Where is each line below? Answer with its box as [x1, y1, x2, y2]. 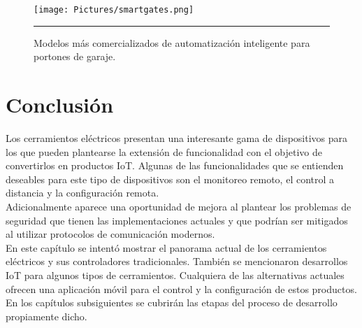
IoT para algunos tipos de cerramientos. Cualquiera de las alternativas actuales [6, 267, 345, 282]
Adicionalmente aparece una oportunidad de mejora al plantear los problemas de [6, 199, 352, 213]
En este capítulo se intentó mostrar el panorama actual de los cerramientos [6, 240, 327, 255]
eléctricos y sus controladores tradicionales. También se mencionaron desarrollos [6, 254, 348, 269]
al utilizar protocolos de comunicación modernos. [6, 227, 215, 241]
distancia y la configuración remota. [6, 185, 159, 200]
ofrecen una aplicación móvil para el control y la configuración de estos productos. [6, 281, 357, 296]
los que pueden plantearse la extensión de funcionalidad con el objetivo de [6, 144, 322, 159]
